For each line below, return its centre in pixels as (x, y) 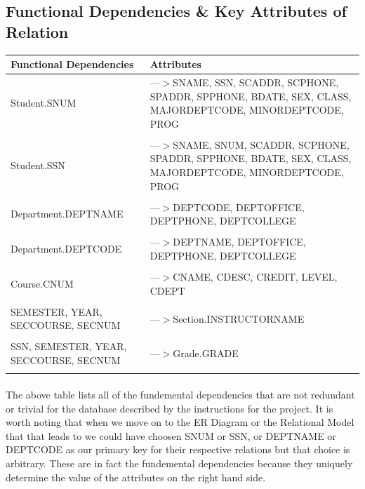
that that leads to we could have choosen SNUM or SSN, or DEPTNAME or (171, 435)
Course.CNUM (42, 283)
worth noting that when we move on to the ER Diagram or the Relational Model (180, 422)
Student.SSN (38, 165)
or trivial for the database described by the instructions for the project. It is (170, 408)
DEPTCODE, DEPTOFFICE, (239, 207)
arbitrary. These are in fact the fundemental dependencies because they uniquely (179, 463)
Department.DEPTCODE (66, 249)
